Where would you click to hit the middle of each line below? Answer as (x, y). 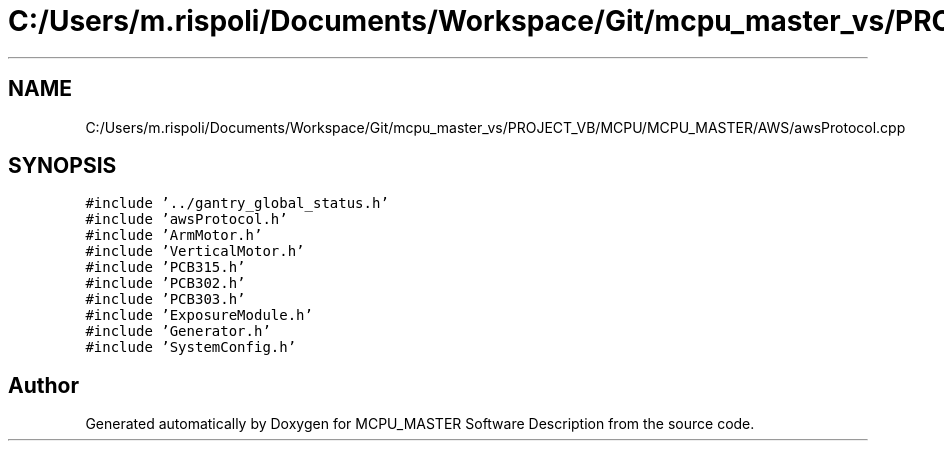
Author (43, 385)
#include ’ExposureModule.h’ (199, 315)
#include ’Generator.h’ (178, 331)
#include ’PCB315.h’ (165, 267)
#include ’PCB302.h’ (165, 283)
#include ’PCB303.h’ (165, 299)
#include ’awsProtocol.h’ (186, 219)
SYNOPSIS (62, 166)
